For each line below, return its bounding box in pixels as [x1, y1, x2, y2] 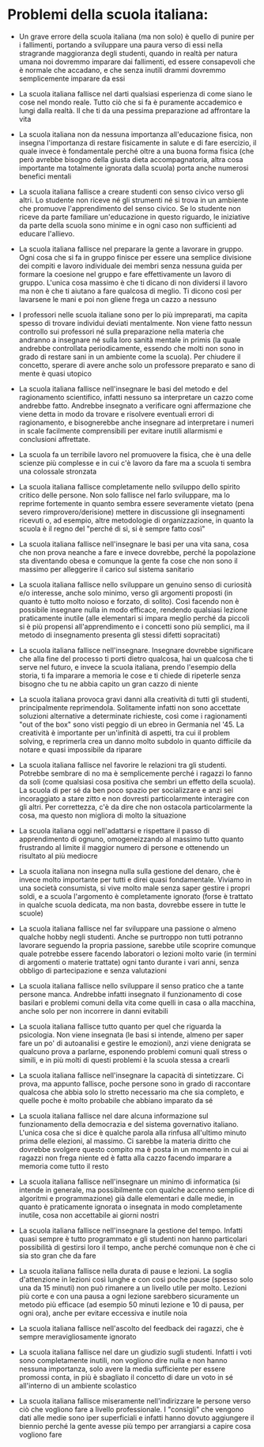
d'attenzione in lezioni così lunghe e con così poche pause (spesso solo [18, 1275, 254, 1284]
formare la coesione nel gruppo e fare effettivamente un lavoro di [18, 269, 232, 278]
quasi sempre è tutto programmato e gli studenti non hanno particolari [18, 1234, 247, 1243]
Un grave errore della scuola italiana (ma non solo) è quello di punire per [18, 32, 255, 41]
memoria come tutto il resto [18, 1161, 109, 1171]
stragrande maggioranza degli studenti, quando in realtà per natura [18, 48, 238, 58]
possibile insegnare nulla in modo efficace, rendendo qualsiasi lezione [18, 605, 248, 614]
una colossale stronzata [18, 467, 97, 476]
